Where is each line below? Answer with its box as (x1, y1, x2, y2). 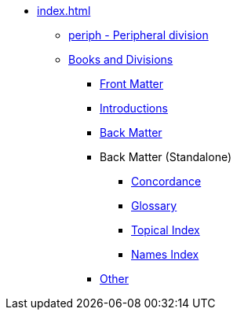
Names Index (131, 248, 199, 261)
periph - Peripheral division (68, 28, 209, 42)
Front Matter (100, 77, 164, 90)
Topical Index (131, 223, 200, 237)
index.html (37, 4, 91, 17)
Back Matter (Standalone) (100, 150, 232, 164)
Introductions (100, 101, 168, 115)
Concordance (131, 175, 202, 188)
